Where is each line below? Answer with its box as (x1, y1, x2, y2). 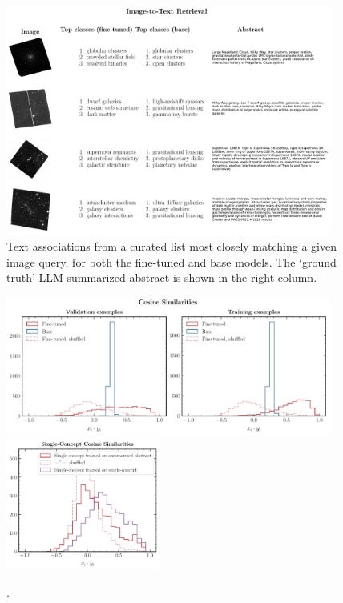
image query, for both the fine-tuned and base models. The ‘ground (6, 253, 337, 270)
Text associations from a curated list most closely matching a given (6, 238, 337, 255)
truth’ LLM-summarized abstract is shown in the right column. (6, 269, 317, 286)
